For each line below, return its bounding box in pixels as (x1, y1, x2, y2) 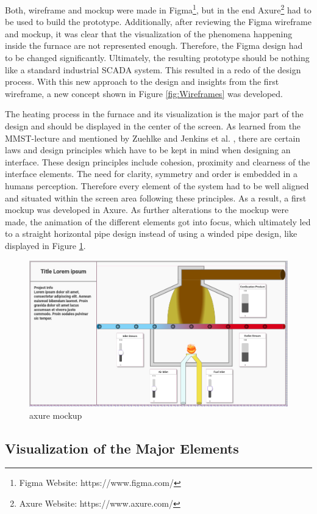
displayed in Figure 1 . (5, 239, 86, 252)
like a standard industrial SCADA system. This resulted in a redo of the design (5, 63, 301, 76)
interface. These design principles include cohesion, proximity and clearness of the (5, 155, 310, 168)
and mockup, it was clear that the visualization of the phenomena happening (5, 27, 293, 40)
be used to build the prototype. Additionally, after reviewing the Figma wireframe (5, 15, 312, 28)
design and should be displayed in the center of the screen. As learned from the (5, 120, 301, 132)
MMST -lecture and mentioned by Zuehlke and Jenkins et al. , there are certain (5, 131, 301, 144)
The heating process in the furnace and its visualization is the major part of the (5, 107, 304, 120)
